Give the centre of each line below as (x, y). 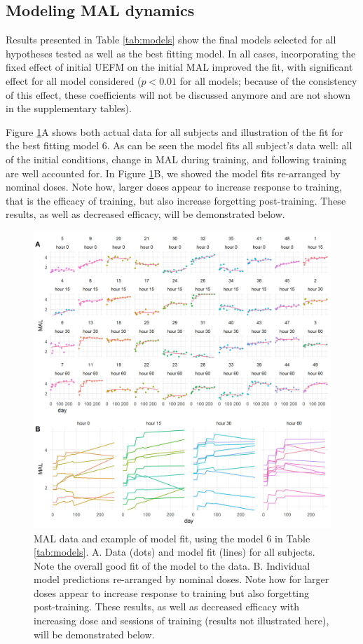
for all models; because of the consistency (268, 80)
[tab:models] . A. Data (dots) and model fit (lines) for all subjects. (174, 552)
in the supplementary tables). (69, 108)
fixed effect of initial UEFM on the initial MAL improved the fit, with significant (179, 67)
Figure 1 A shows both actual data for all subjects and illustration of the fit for (174, 131)
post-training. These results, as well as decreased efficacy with (166, 607)
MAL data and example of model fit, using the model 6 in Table (172, 538)
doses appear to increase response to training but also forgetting (172, 592)
